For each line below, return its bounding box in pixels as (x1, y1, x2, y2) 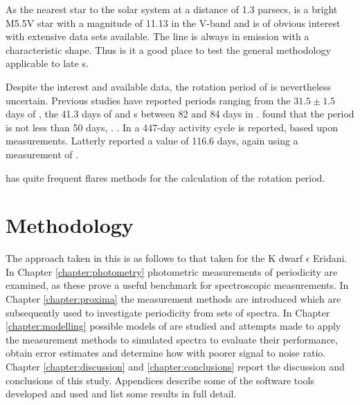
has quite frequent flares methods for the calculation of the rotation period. (6, 170, 325, 185)
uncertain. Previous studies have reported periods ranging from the (6, 93, 291, 107)
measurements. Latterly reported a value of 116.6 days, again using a (6, 133, 298, 148)
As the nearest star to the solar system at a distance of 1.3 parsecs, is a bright (6, 2, 338, 16)
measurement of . (6, 147, 79, 161)
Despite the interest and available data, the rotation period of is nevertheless (6, 79, 332, 93)
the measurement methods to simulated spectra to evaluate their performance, (6, 332, 338, 346)
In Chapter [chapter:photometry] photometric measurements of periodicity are (6, 264, 338, 279)
